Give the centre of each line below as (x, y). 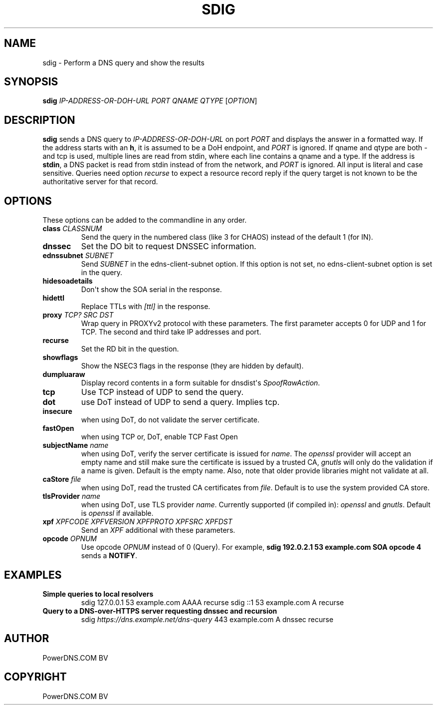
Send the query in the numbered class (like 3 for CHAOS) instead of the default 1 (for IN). (227, 237)
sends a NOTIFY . (109, 556)
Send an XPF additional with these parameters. (158, 530)
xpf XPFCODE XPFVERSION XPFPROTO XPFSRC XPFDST (137, 522)
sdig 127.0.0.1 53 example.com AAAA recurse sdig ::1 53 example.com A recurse (213, 602)
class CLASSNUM (72, 229)
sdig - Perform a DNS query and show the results (123, 62)
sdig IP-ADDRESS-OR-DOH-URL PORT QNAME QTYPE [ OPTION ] (150, 101)
